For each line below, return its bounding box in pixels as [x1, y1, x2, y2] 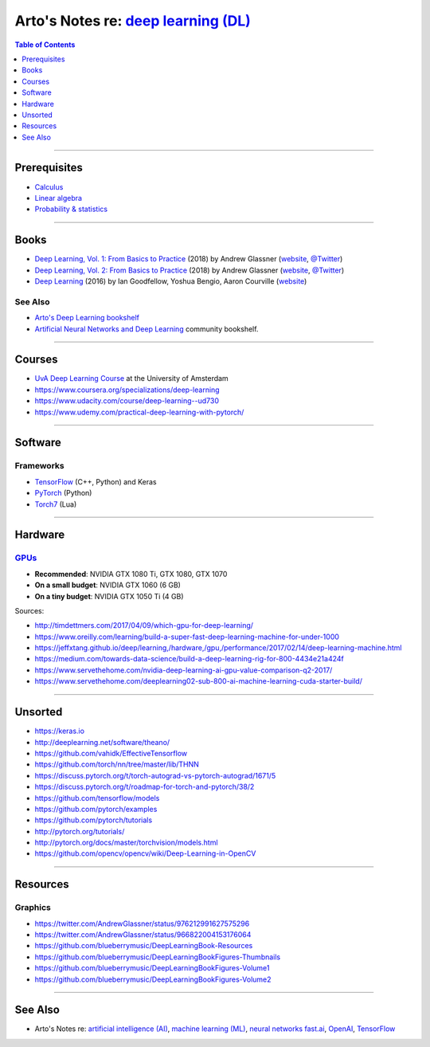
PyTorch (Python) [34, 488, 92, 498]
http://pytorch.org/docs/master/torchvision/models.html [34, 837, 218, 848]
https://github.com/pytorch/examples [34, 804, 158, 814]
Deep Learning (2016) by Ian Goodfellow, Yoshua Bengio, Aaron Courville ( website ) [34, 276, 307, 286]
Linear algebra [34, 193, 83, 202]
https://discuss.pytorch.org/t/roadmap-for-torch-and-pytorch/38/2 [34, 782, 255, 792]
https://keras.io [34, 726, 85, 736]
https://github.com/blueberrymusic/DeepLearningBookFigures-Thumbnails [34, 952, 281, 962]
